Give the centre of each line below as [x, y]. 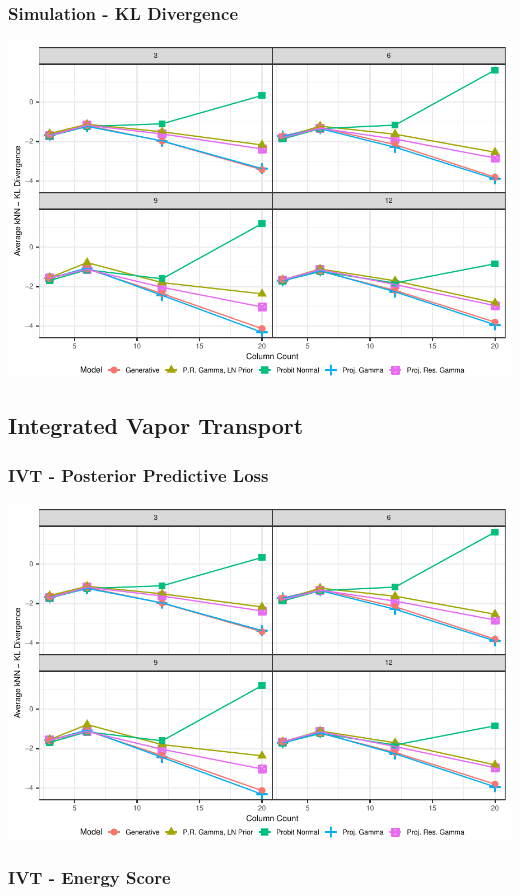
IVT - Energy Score [89, 877]
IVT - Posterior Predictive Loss [138, 474]
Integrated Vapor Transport [156, 425]
